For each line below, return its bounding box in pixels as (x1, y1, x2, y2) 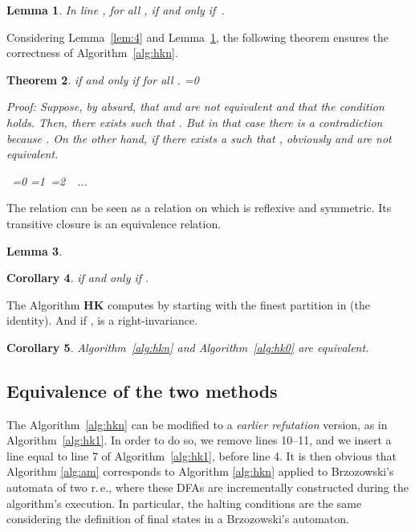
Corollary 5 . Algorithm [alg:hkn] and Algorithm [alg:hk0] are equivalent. (6, 338, 369, 355)
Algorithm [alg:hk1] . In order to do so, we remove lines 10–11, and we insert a (6, 432, 392, 448)
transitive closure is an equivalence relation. (6, 215, 222, 231)
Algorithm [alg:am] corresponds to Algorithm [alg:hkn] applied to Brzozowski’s (6, 463, 394, 480)
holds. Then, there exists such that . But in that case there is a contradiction (6, 113, 383, 130)
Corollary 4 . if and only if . (6, 269, 149, 286)
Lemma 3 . (6, 242, 63, 259)
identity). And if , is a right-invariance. (6, 312, 198, 329)
